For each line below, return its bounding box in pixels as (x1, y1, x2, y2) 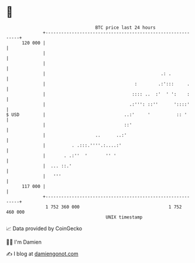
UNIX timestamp (105, 214, 143, 220)
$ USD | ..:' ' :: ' (6, 111, 187, 118)
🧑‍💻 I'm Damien (6, 238, 42, 245)
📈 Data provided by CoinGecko (6, 225, 83, 232)
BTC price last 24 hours (95, 25, 156, 30)
